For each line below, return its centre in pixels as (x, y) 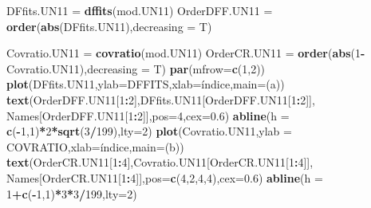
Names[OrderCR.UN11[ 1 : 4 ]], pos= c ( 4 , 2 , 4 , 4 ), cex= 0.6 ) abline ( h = (165, 177)
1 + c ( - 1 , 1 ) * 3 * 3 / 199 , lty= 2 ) (72, 193)
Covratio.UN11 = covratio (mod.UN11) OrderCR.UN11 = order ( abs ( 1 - (186, 53)
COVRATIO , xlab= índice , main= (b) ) (95, 146)
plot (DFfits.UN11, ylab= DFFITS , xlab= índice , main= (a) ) (146, 84)
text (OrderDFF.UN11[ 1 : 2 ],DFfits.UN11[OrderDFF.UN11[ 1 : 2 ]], (161, 99)
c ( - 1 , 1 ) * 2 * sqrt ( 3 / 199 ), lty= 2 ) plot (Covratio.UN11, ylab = (149, 131)
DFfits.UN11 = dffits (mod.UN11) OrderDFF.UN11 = (140, 10)
